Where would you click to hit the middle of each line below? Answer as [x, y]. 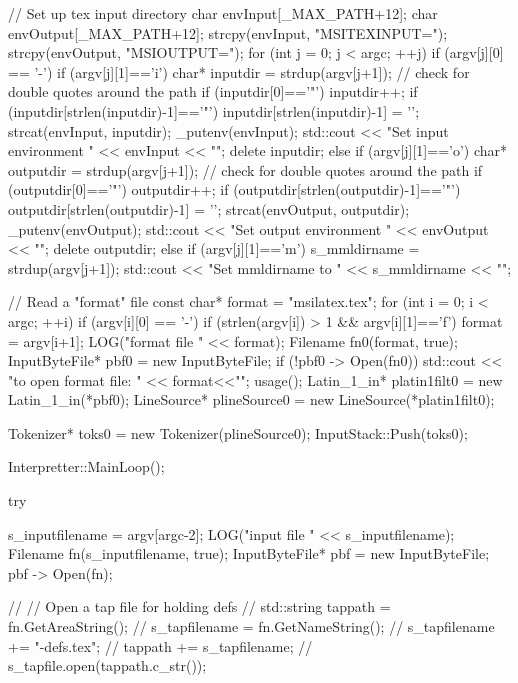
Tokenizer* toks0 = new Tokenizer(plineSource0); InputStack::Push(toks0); [238, 432]
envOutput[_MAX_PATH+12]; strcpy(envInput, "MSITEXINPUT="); [228, 32]
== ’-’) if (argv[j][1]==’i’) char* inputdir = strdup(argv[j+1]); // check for [239, 71]
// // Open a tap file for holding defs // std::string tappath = [199, 606]
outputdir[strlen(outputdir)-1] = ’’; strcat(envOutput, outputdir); [209, 208]
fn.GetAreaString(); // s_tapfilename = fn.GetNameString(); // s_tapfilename [251, 626]
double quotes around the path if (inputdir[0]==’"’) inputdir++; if [213, 91]
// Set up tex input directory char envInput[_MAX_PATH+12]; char [223, 13]
